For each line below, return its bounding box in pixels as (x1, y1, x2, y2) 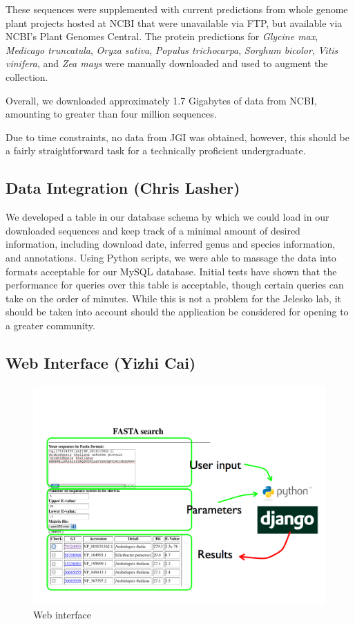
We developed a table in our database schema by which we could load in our (6, 210, 329, 224)
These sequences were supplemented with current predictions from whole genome (6, 2, 348, 16)
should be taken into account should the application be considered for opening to (6, 304, 349, 319)
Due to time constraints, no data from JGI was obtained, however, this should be (6, 129, 349, 144)
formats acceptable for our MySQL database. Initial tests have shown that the (6, 264, 337, 278)
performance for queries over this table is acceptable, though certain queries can (6, 277, 344, 292)
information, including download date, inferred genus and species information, (6, 237, 336, 251)
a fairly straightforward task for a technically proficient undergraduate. (6, 143, 306, 158)
